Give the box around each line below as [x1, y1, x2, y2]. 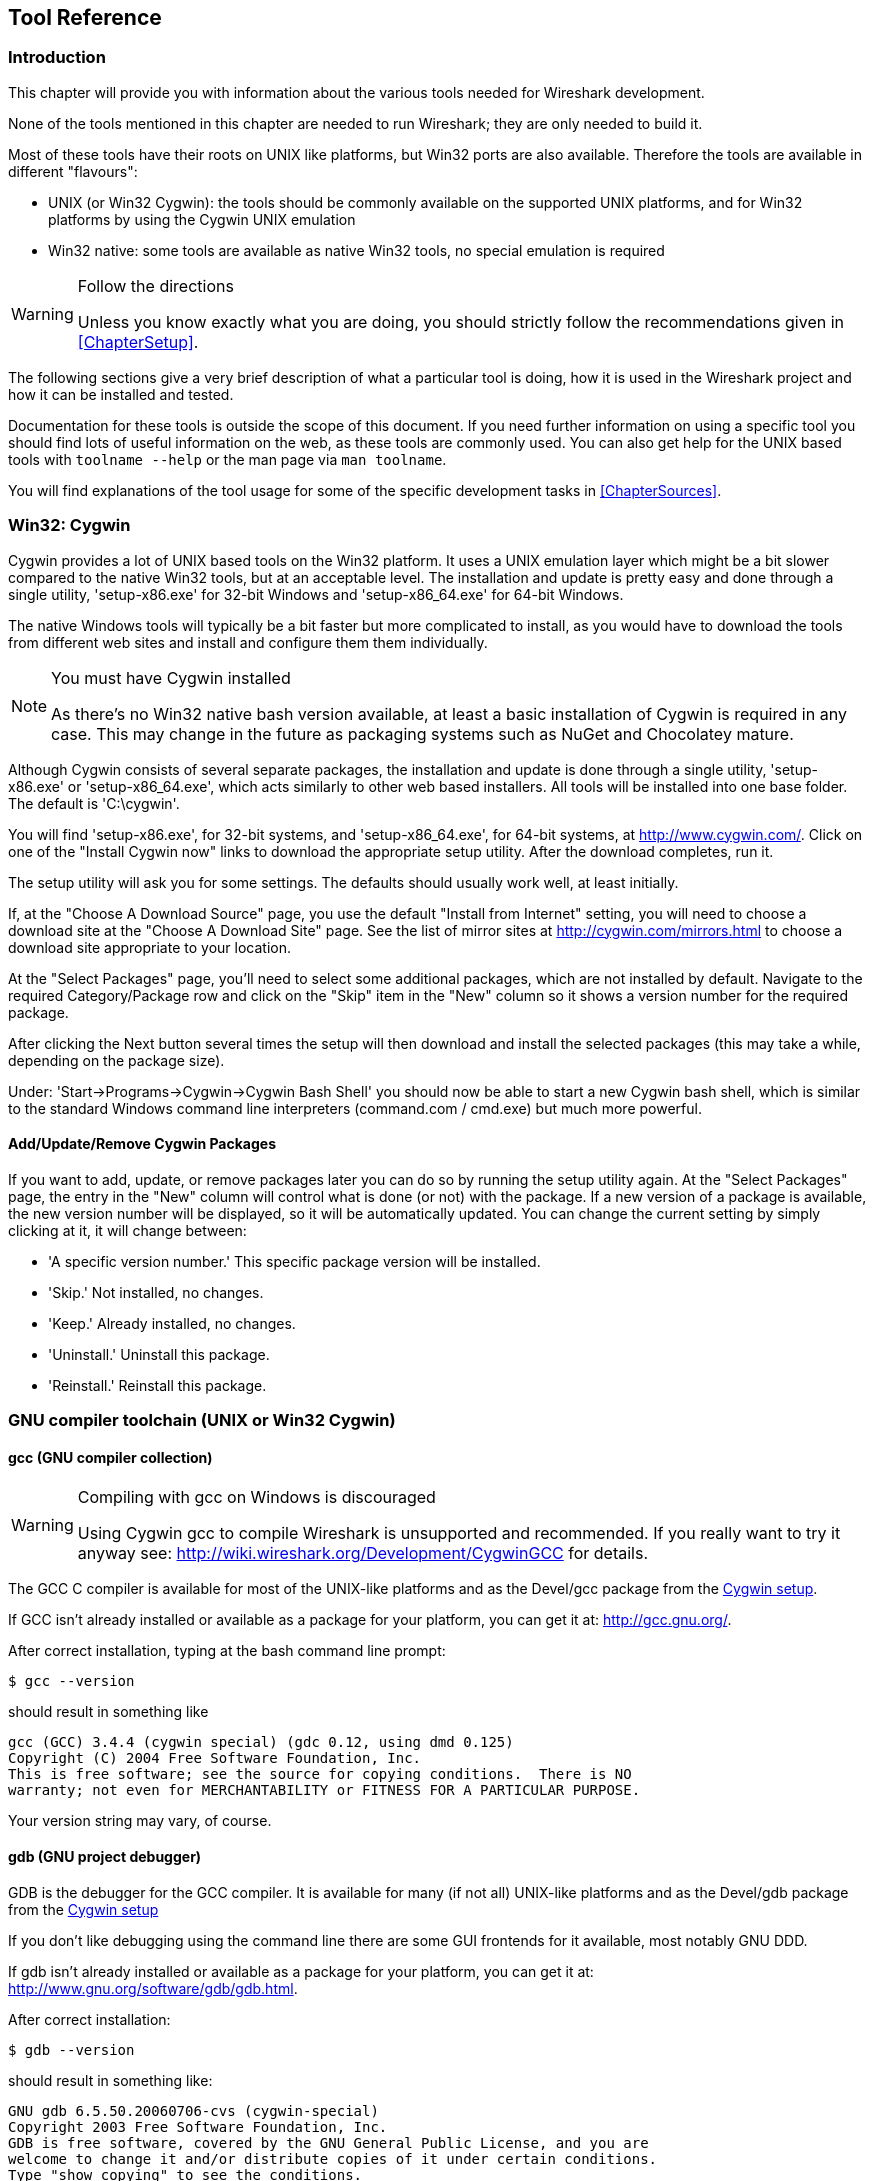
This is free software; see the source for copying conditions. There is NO [8, 1766, 632, 1783]
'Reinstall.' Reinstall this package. [48, 1376, 267, 1394]
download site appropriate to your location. [8, 938, 291, 956]
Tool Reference [8, 5, 162, 30]
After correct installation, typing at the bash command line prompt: [8, 1642, 446, 1660]
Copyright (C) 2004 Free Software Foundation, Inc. [8, 1750, 422, 1767]
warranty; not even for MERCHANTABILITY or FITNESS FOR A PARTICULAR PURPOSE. [8, 1782, 641, 1799]
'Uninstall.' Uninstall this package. [48, 1345, 270, 1363]
